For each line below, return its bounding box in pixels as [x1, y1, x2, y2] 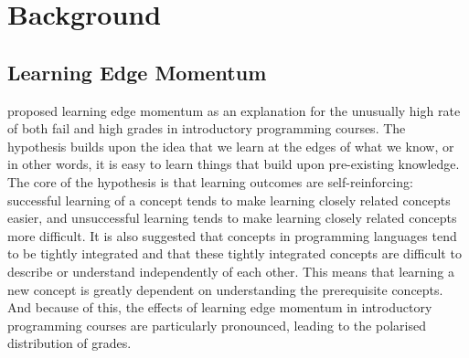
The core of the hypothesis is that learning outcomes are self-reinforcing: [7, 172, 413, 191]
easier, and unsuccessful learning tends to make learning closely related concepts [7, 208, 457, 227]
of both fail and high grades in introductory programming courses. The [7, 119, 406, 138]
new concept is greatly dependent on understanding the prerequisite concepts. [7, 279, 443, 299]
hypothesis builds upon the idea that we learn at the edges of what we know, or [7, 136, 454, 155]
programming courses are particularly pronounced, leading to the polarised [7, 315, 426, 334]
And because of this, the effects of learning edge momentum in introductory [7, 298, 432, 317]
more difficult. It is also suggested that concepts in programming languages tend [7, 226, 457, 245]
